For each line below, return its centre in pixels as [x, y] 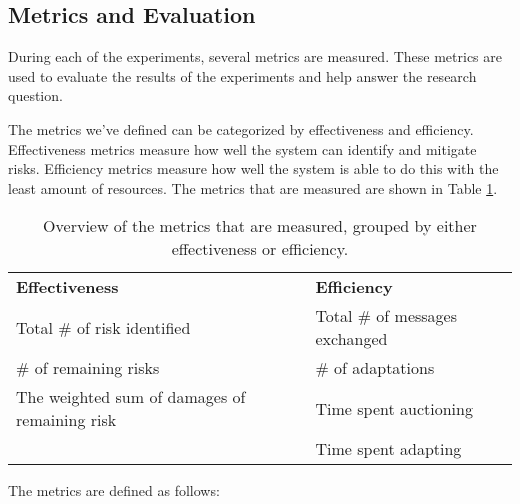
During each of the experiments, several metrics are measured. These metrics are [255, 56]
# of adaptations [375, 368]
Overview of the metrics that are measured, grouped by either [260, 226]
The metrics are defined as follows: [114, 490]
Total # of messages [386, 316]
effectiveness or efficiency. [260, 249]
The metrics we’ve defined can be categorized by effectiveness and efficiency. [241, 128]
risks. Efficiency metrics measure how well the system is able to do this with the [253, 168]
